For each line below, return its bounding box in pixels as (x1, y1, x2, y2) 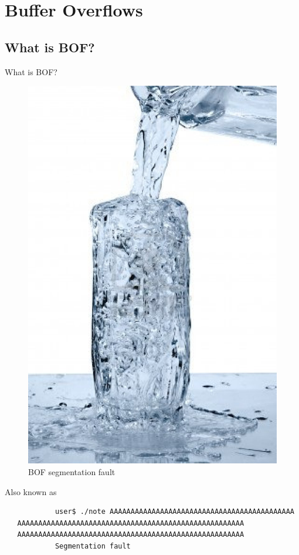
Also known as (5, 485, 57, 497)
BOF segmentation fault (28, 465, 115, 477)
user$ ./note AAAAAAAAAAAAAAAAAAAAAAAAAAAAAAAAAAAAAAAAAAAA (55, 507, 294, 516)
